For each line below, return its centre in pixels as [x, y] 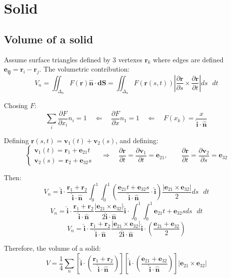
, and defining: [137, 140]
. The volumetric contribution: [84, 69]
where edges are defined [188, 59]
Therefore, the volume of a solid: [53, 248]
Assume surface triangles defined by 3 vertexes [73, 59]
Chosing [16, 105]
